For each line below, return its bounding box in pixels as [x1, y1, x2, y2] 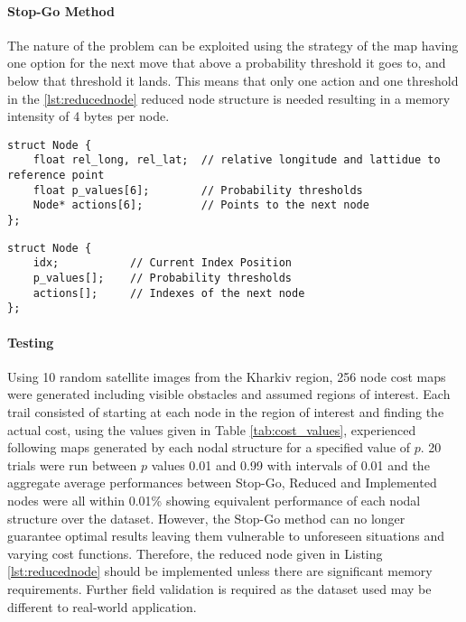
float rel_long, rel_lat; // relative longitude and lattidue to [33, 153, 441, 167]
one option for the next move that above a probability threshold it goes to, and [7, 53, 446, 72]
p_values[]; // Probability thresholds [33, 272, 292, 285]
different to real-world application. [7, 597, 197, 616]
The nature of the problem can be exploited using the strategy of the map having [7, 35, 459, 54]
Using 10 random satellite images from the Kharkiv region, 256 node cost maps [7, 367, 446, 385]
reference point [7, 169, 105, 182]
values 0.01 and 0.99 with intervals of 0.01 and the [151, 455, 430, 474]
